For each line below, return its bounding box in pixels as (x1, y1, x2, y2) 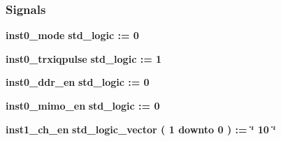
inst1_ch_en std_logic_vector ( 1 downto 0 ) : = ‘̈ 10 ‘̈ (6, 121, 276, 136)
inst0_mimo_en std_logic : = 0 (6, 98, 160, 112)
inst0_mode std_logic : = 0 (6, 28, 139, 43)
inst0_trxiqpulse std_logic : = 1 (6, 51, 162, 66)
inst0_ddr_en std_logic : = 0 (6, 75, 150, 89)
